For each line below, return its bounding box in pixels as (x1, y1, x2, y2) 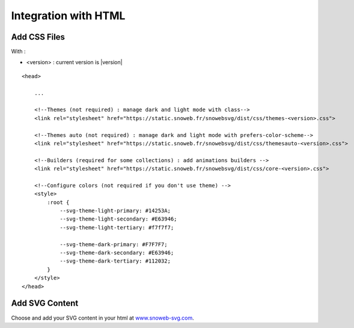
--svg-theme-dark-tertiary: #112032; (60, 258, 171, 264)
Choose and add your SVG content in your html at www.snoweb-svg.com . (11, 314, 195, 321)
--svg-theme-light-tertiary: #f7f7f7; (60, 224, 174, 231)
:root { (47, 199, 70, 205)
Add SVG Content (11, 298, 79, 309)
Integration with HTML (11, 9, 126, 22)
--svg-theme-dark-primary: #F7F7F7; (60, 241, 168, 248)
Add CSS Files (11, 32, 66, 42)
